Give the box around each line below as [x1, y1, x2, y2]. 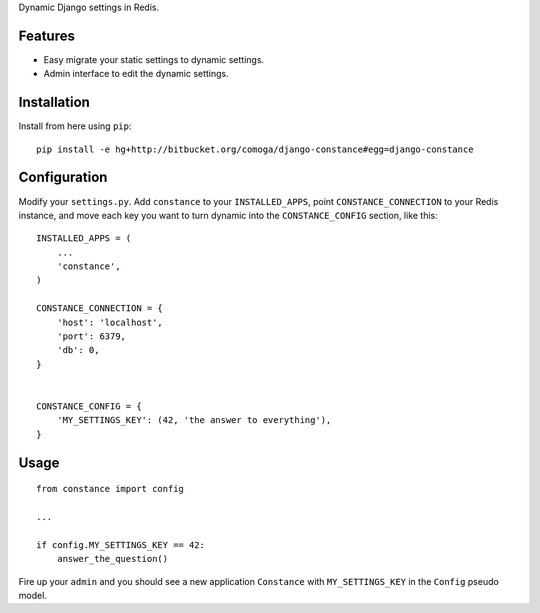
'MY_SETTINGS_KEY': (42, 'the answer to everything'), [56, 415, 332, 426]
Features [18, 27, 75, 44]
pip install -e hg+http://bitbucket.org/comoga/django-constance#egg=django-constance [36, 143, 474, 155]
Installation [18, 94, 90, 111]
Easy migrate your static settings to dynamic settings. [43, 53, 265, 65]
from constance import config [36, 483, 185, 495]
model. [18, 589, 47, 601]
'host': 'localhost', [56, 316, 164, 328]
